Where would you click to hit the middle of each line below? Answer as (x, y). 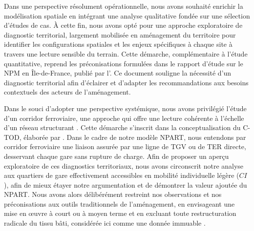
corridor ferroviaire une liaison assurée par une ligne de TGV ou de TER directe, (125, 146)
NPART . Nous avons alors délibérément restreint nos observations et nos (113, 194)
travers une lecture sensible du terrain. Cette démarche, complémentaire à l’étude (126, 53)
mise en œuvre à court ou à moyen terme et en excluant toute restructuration (120, 213)
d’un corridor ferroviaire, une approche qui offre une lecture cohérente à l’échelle (124, 118)
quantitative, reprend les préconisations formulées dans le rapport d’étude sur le (124, 63)
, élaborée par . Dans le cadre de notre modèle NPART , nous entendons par (133, 137)
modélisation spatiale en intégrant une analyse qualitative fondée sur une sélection (127, 15)
